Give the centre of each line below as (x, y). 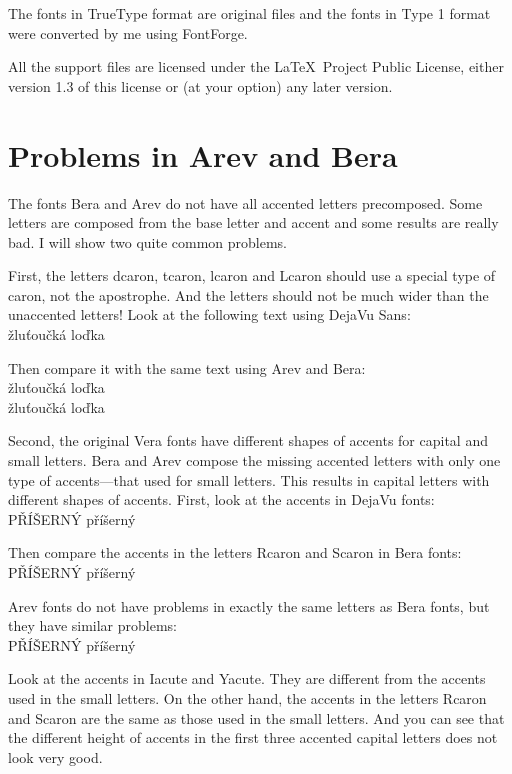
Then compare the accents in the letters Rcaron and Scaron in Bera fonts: (235, 552)
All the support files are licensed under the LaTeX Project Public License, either (256, 66)
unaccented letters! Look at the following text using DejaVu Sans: (209, 314)
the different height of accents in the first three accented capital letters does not (253, 737)
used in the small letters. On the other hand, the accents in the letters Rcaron (247, 697)
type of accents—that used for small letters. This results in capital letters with (249, 479)
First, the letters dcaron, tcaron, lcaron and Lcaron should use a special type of (252, 275)
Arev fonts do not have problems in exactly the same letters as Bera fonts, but (249, 605)
